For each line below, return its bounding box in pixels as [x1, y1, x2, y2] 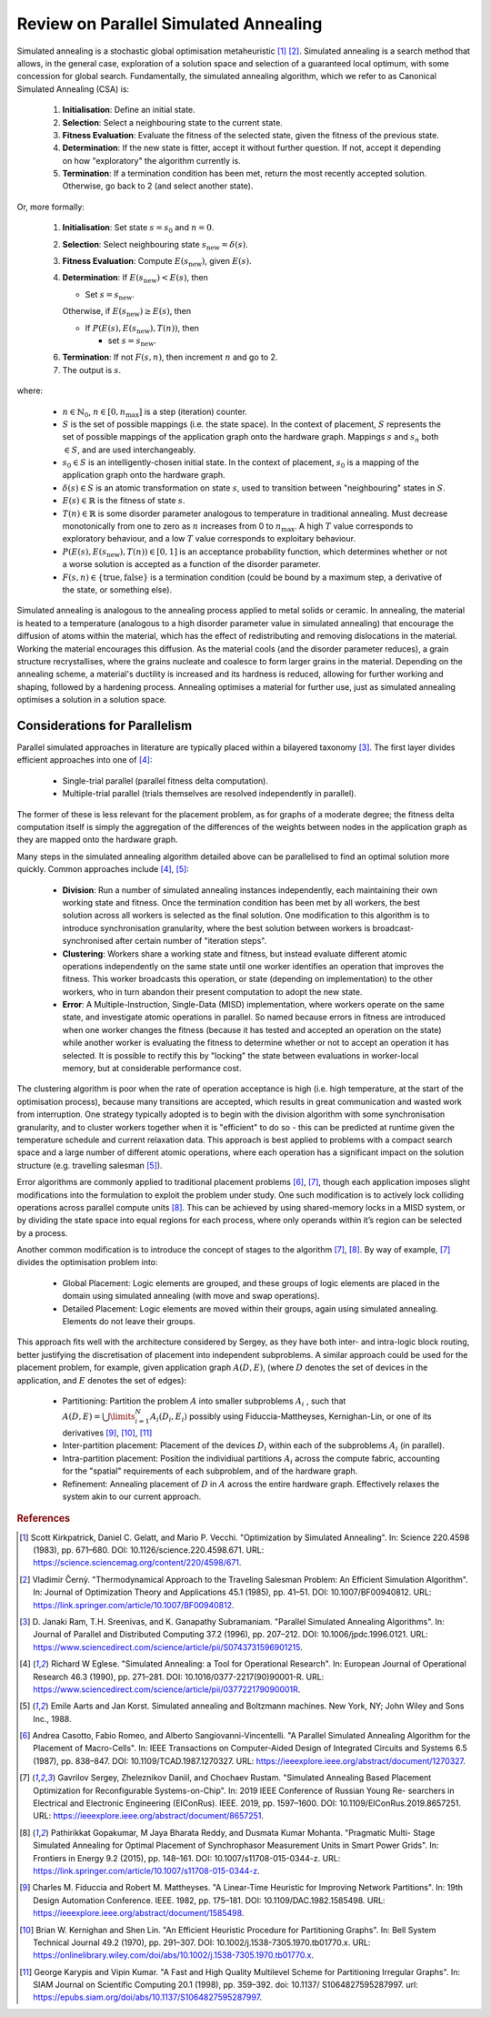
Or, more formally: [16, 201, 85, 212]
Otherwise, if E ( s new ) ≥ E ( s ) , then [62, 306, 191, 319]
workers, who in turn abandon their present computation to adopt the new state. [62, 986, 363, 997]
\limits [109, 1412, 135, 1422]
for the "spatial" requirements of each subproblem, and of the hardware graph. [62, 1465, 358, 1476]
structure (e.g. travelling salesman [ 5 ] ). [16, 1160, 163, 1171]
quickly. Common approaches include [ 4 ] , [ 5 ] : [16, 864, 190, 875]
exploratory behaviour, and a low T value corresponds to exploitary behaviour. [62, 533, 356, 544]
